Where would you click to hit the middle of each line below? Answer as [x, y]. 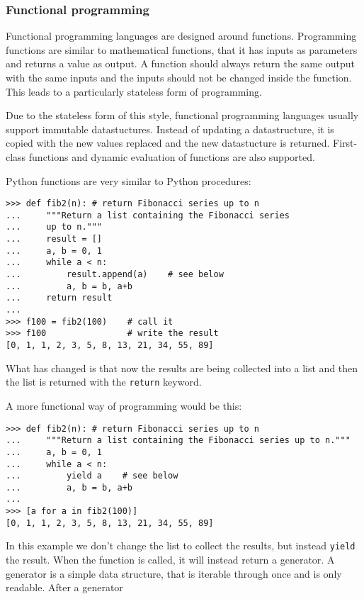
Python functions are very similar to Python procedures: [129, 180]
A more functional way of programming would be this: [124, 405]
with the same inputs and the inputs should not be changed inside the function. [179, 77]
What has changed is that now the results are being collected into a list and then [182, 368]
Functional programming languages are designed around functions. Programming [181, 36]
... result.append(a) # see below [115, 275]
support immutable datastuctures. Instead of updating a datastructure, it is [170, 129]
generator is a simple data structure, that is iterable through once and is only [174, 573]
